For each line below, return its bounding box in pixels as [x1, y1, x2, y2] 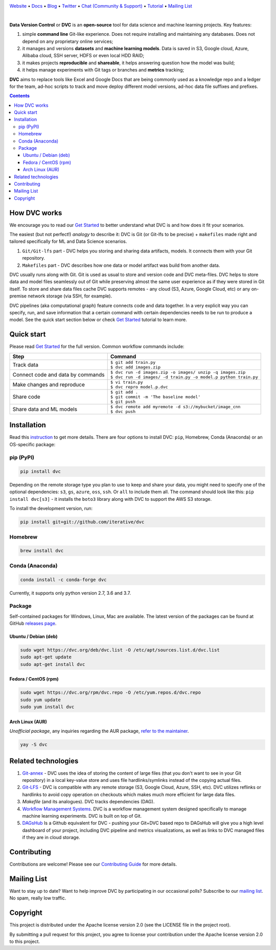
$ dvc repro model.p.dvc [110, 384, 168, 389]
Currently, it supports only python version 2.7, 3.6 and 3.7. [9, 590, 131, 596]
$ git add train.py [110, 359, 156, 365]
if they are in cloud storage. [22, 835, 80, 841]
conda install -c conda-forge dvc [20, 576, 107, 583]
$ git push [110, 399, 135, 404]
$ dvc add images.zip [110, 364, 161, 370]
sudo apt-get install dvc [20, 661, 85, 667]
